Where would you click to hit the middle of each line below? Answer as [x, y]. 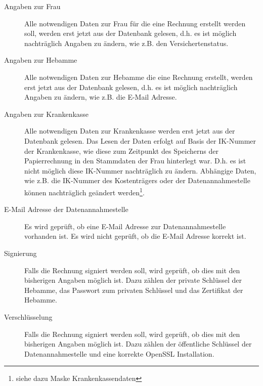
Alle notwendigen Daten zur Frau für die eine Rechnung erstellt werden [135, 23]
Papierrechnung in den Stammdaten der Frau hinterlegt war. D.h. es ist [135, 161]
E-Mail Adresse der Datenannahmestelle [66, 209]
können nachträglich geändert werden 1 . [84, 191]
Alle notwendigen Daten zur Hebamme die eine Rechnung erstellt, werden [139, 77]
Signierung [20, 253]
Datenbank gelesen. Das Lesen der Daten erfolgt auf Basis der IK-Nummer [140, 140]
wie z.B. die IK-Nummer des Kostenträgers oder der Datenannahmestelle [137, 180]
